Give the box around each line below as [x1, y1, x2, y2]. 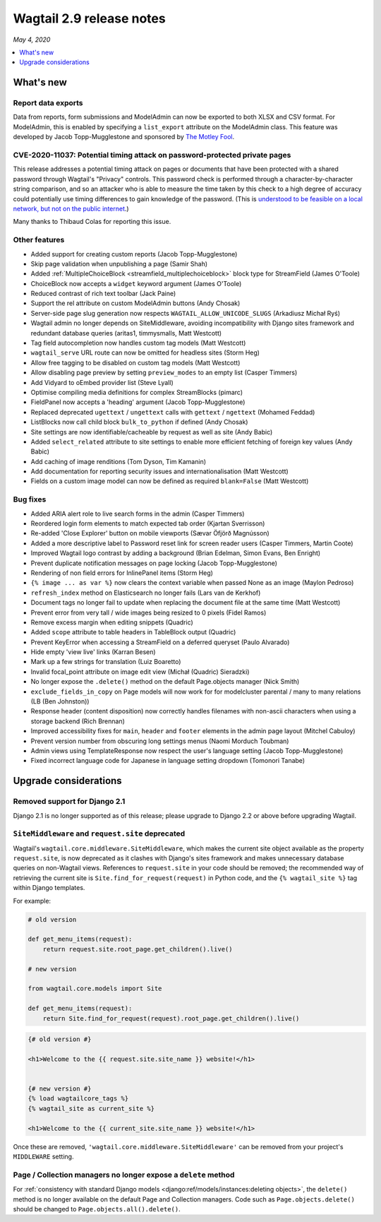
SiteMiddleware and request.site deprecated [13, 829, 186, 838]
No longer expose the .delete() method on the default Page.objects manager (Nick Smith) [30, 677, 300, 686]
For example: [13, 896, 52, 905]
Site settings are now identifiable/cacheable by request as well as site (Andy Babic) [30, 427, 273, 436]
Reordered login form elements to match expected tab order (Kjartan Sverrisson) [30, 519, 265, 528]
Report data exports [13, 98, 84, 108]
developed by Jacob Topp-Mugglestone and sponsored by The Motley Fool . [13, 133, 235, 141]
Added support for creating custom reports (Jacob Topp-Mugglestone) [30, 249, 238, 258]
